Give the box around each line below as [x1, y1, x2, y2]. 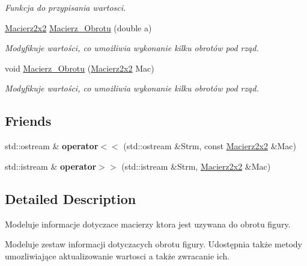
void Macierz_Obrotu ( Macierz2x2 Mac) [5, 61, 154, 74]
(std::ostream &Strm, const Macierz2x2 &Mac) [123, 140, 297, 152]
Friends [5, 111, 52, 130]
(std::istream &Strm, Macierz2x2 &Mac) [121, 159, 271, 172]
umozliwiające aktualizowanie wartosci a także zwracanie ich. [5, 249, 230, 262]
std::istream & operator [5, 159, 97, 172]
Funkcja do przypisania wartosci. [5, 1, 126, 13]
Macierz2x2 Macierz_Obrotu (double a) [5, 21, 152, 34]
